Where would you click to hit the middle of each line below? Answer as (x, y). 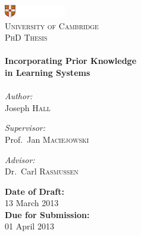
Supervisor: (25, 128)
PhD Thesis (26, 37)
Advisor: (20, 159)
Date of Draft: (35, 191)
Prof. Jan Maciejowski (47, 139)
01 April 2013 (29, 226)
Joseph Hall (28, 107)
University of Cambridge (52, 25)
